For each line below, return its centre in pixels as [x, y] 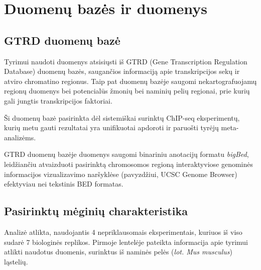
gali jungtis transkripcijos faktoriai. [58, 100]
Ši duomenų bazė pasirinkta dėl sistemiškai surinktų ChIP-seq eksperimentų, [122, 117]
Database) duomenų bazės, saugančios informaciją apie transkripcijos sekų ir [122, 71]
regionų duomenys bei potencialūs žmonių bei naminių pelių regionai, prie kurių [127, 91]
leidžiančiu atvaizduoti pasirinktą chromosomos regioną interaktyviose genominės [128, 164]
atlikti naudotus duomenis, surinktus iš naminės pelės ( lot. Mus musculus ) [118, 252]
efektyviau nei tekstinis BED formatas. [64, 184]
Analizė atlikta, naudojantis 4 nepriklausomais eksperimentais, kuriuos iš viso [123, 232]
